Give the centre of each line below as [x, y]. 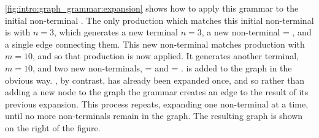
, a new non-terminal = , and [256, 32]
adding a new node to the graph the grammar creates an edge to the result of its [157, 92]
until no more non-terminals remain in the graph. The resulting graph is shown [154, 116]
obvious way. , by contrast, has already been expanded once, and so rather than [155, 80]
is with [18, 32]
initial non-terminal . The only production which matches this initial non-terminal [159, 20]
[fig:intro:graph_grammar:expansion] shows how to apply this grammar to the [152, 8]
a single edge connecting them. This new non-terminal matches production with [155, 44]
